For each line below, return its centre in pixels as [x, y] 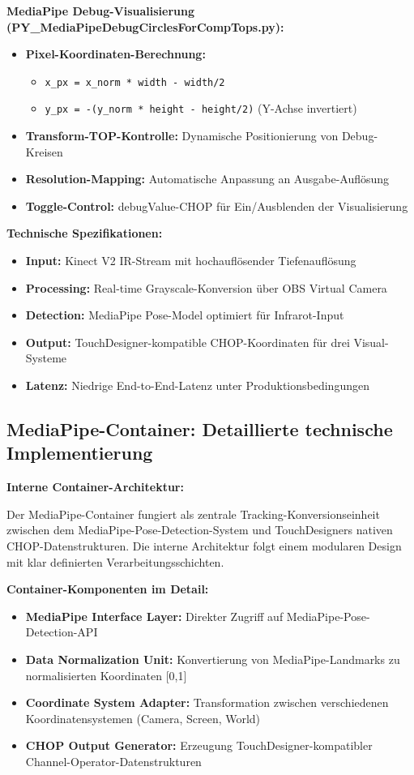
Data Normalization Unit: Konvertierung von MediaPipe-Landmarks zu [213, 659]
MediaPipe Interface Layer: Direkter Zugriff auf [154, 616]
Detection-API [62, 632]
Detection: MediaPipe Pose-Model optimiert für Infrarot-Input [185, 315]
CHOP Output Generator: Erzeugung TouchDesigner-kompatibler [199, 745]
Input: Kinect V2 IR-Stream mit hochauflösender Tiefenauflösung [191, 261]
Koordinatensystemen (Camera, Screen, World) [143, 718]
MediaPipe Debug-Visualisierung [101, 11]
